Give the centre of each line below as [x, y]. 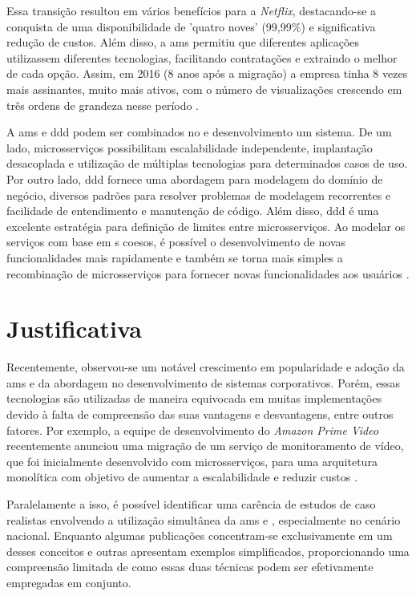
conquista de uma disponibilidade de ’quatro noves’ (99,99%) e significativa [191, 26]
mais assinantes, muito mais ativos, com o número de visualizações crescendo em [204, 89]
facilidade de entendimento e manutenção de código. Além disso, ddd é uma [193, 211]
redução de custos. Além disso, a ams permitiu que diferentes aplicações [183, 42]
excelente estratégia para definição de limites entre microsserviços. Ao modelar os [206, 226]
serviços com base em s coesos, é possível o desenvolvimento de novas [176, 242]
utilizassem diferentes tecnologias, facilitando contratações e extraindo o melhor [202, 57]
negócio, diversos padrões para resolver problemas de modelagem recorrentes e [199, 195]
